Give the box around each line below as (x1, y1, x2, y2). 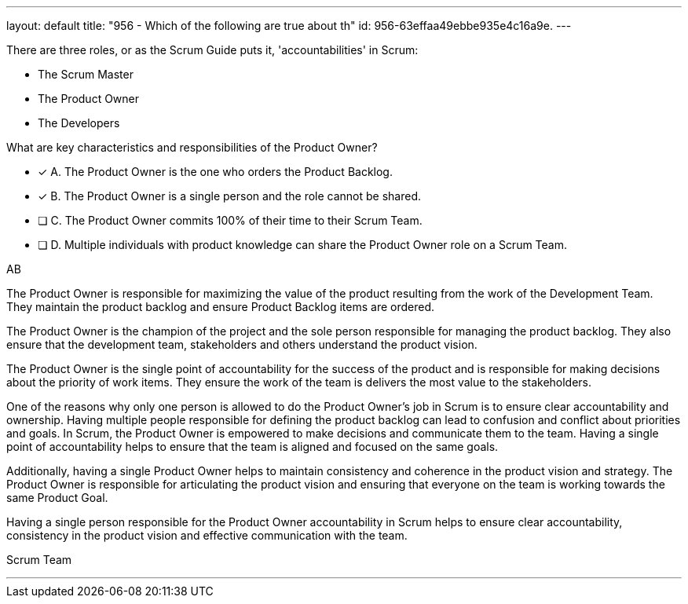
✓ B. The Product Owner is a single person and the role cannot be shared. (38, 189, 422, 203)
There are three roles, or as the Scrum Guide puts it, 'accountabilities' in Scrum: (6, 43, 419, 57)
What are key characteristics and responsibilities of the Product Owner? (6, 141, 378, 154)
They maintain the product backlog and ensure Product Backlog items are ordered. (6, 300, 434, 313)
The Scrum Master (38, 68, 134, 81)
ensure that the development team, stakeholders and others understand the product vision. (6, 338, 478, 351)
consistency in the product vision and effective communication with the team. (6, 529, 408, 542)
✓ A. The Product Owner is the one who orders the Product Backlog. (38, 165, 393, 178)
